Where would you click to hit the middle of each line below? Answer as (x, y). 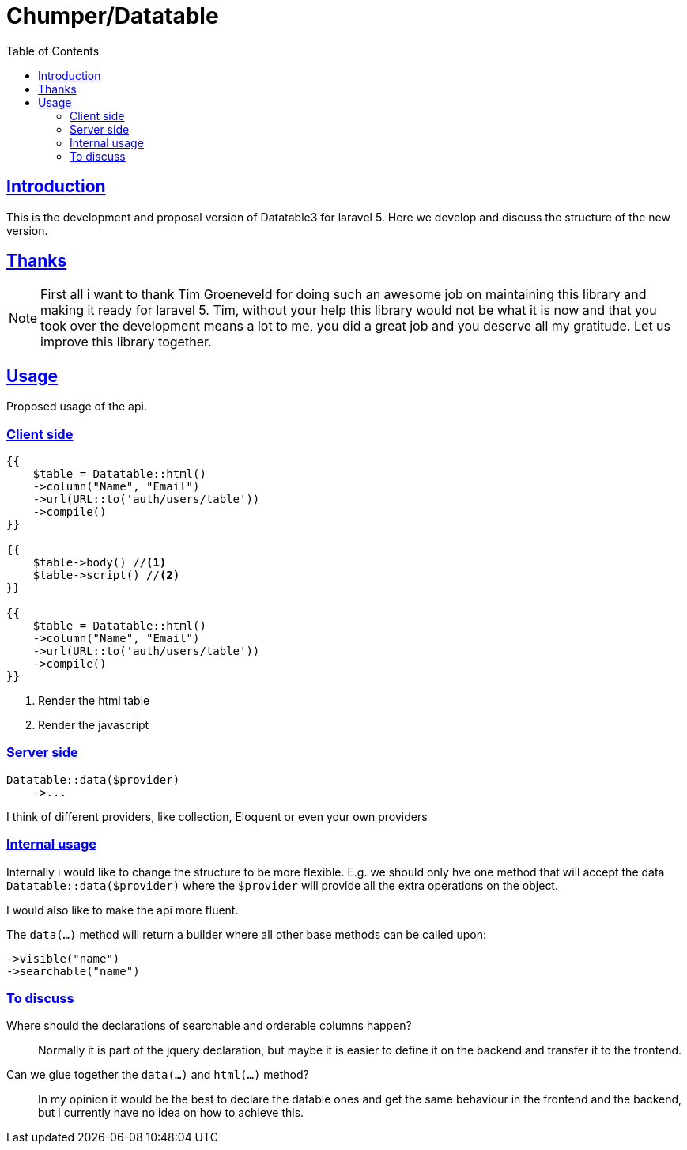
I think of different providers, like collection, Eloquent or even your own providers (217, 816)
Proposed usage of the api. (77, 407)
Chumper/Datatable (113, 16)
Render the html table (94, 701)
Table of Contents (53, 51)
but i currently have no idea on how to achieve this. (171, 1113)
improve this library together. (126, 342)
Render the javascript (94, 725)
